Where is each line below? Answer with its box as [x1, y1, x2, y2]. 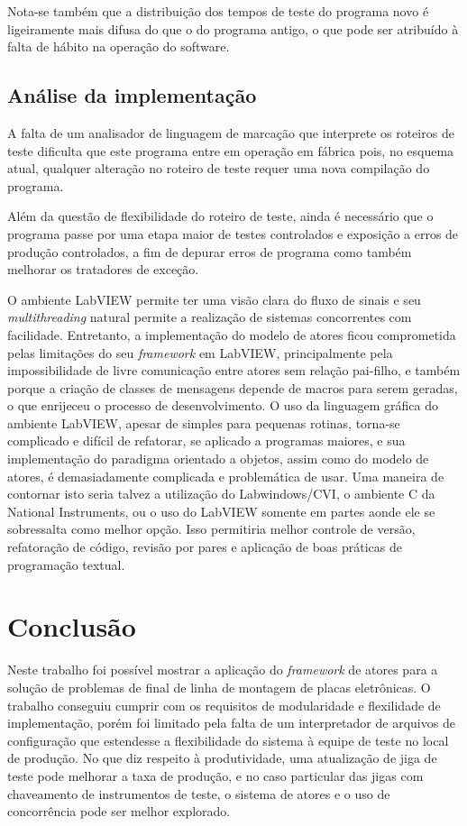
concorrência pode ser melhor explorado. [7, 802, 231, 821]
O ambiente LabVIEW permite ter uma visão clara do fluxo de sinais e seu [7, 289, 421, 308]
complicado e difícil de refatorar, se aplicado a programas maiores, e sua [7, 431, 406, 450]
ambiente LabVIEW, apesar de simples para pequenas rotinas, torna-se [7, 413, 400, 432]
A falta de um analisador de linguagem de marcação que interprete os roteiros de [7, 123, 454, 142]
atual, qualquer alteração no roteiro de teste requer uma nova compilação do [7, 159, 430, 178]
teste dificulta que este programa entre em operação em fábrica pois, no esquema [7, 141, 454, 160]
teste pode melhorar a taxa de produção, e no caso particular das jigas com [7, 766, 424, 785]
